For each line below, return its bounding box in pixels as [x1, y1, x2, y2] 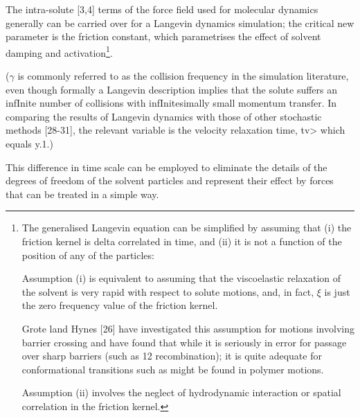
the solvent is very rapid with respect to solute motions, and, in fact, [21, 284, 314, 299]
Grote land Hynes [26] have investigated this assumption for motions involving [21, 321, 354, 335]
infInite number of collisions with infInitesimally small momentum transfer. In [6, 96, 337, 110]
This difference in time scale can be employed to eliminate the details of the [6, 159, 327, 174]
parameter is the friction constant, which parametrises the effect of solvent [6, 29, 321, 44]
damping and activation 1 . [6, 43, 113, 60]
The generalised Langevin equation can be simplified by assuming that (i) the [21, 220, 352, 235]
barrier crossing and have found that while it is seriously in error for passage [21, 335, 347, 349]
